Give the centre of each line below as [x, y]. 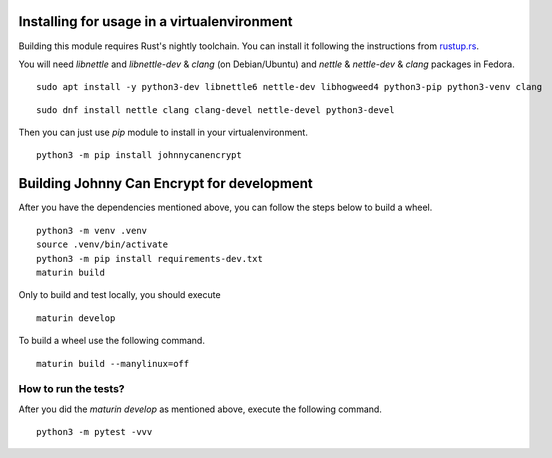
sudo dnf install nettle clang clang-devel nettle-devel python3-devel [215, 109]
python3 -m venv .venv [92, 230]
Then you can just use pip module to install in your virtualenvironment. [163, 132]
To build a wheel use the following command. [111, 341]
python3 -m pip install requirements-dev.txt [150, 258]
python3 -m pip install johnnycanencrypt [139, 155]
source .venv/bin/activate [102, 244]
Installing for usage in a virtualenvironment [155, 21]
